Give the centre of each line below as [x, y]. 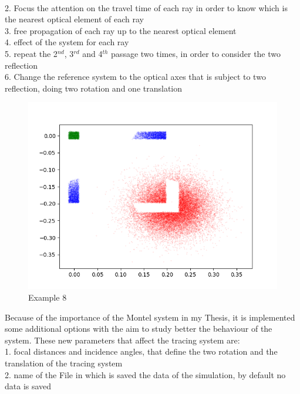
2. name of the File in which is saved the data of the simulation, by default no [145, 374]
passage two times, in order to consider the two [196, 53]
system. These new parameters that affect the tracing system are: [122, 340]
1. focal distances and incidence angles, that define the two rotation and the [141, 351]
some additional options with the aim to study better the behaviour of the [139, 329]
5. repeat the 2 [31, 53]
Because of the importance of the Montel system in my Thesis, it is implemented [150, 317]
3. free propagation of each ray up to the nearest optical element [121, 30]
